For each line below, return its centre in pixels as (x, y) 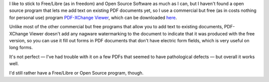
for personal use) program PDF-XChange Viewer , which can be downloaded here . (93, 17)
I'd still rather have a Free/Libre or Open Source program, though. (76, 73)
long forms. (21, 48)
